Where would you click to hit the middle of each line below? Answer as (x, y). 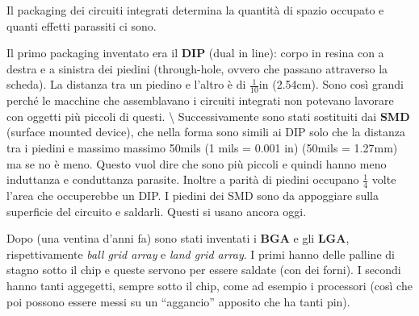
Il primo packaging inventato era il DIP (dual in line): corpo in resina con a (195, 53)
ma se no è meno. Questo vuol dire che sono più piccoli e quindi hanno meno (197, 163)
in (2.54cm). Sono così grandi (331, 84)
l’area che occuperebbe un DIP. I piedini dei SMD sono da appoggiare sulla (193, 195)
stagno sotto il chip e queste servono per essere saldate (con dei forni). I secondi (204, 270)
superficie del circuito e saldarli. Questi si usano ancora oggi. (157, 211)
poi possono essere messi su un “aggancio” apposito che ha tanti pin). (178, 301)
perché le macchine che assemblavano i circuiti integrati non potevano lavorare (200, 100)
